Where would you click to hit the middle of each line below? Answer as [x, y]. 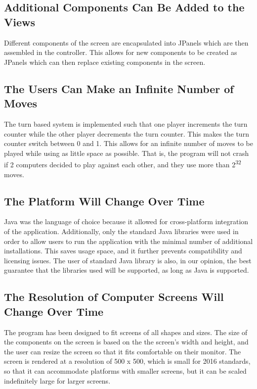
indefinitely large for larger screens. [57, 380]
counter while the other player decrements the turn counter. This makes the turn [127, 133]
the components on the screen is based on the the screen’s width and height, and [126, 342]
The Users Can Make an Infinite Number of [119, 88]
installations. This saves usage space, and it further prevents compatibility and [123, 251]
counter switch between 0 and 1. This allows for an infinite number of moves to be [128, 143]
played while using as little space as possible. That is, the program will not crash [127, 153]
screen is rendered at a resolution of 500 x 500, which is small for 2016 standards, [127, 361]
